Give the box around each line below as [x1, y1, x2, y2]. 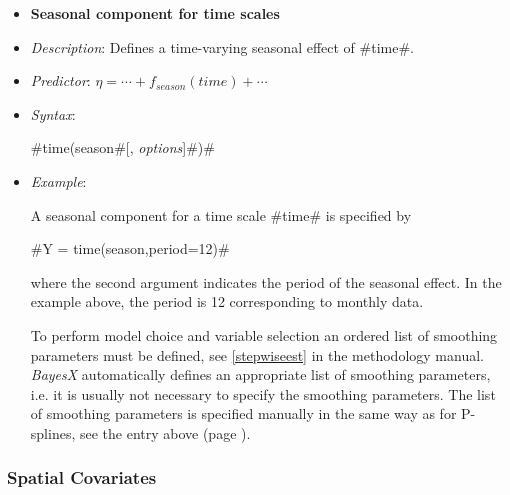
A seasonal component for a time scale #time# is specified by [30, 204, 412, 225]
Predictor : [30, 70, 91, 91]
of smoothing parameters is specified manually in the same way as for [30, 403, 457, 424]
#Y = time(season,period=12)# [30, 238, 230, 259]
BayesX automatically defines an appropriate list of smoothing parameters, [30, 364, 491, 385]
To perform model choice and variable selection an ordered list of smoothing [30, 324, 498, 345]
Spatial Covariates [7, 465, 157, 490]
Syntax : [30, 103, 76, 124]
